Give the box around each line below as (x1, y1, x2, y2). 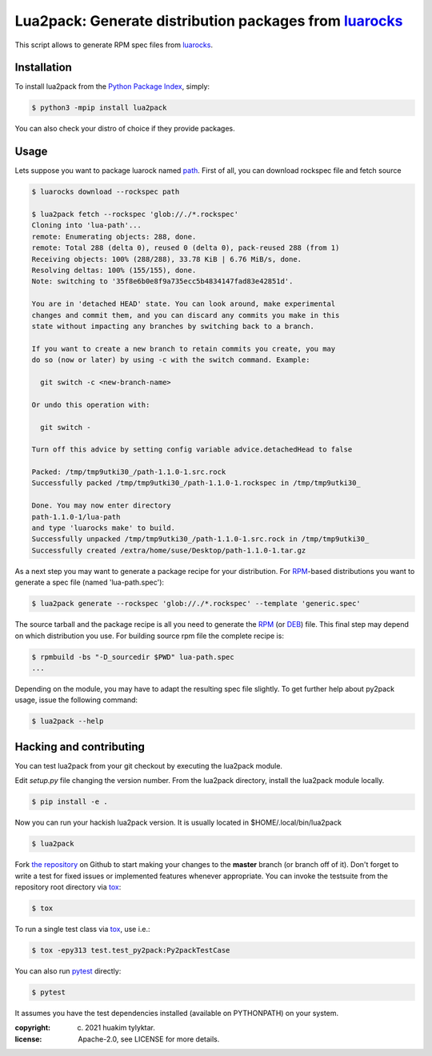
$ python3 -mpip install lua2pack (31, 103, 167, 112)
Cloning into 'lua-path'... (31, 221, 142, 230)
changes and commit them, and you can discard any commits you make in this (31, 311, 340, 319)
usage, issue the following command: (14, 695, 138, 705)
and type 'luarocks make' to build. (31, 524, 176, 532)
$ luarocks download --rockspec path (31, 187, 180, 196)
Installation (14, 61, 72, 74)
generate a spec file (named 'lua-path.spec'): (14, 577, 164, 588)
